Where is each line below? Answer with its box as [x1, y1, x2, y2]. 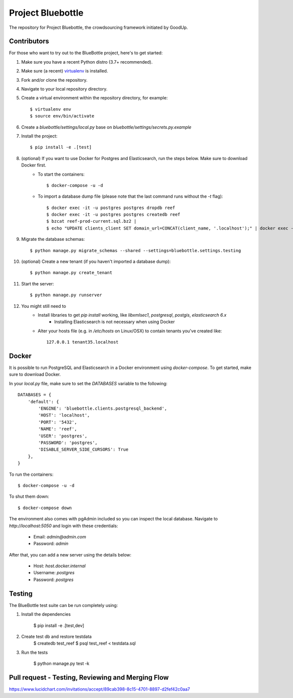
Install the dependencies [21, 611, 71, 617]
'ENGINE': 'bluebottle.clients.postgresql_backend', [38, 406, 167, 411]
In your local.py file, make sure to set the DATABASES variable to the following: [9, 380, 168, 386]
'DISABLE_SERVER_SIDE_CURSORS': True [38, 447, 129, 452]
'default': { [27, 399, 59, 404]
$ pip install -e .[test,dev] [33, 622, 84, 628]
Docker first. [21, 162, 46, 168]
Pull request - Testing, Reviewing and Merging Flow [9, 673, 169, 681]
